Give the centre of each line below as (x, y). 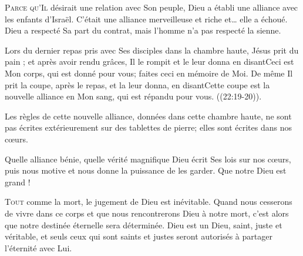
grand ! (18, 182)
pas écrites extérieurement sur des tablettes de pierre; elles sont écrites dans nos (149, 127)
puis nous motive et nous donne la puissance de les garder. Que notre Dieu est (146, 170)
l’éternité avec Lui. (38, 247)
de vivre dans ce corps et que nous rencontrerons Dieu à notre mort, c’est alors (147, 213)
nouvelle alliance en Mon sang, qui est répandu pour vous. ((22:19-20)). (133, 96)
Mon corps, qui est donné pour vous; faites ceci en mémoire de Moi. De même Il (149, 73)
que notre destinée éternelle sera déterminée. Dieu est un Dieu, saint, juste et (144, 225)
